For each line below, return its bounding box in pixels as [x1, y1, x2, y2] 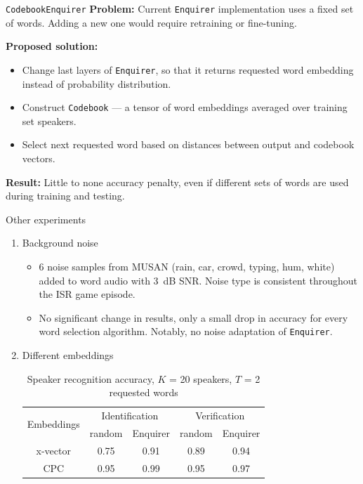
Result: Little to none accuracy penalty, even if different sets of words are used [6, 174, 349, 189]
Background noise [22, 235, 98, 250]
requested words [109, 385, 178, 400]
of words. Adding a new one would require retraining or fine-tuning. [6, 15, 297, 30]
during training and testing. [6, 188, 125, 203]
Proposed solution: [6, 39, 98, 53]
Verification [195, 407, 245, 422]
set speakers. [22, 113, 77, 128]
